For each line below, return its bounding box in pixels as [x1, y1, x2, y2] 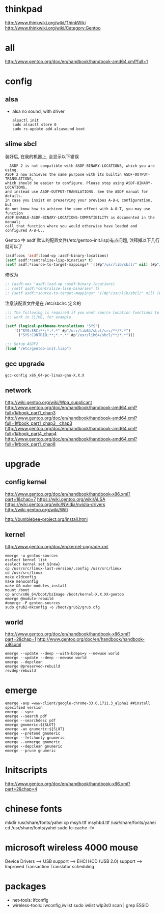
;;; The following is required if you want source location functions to [5, 310, 160, 315]
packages [5, 881, 47, 892]
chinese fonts [5, 803, 62, 815]
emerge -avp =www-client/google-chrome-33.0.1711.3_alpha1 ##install [5, 701, 151, 706]
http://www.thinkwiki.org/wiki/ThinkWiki [5, 20, 86, 26]
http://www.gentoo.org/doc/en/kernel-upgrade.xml [5, 543, 109, 549]
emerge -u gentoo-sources [5, 553, 58, 558]
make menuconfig [5, 579, 38, 584]
